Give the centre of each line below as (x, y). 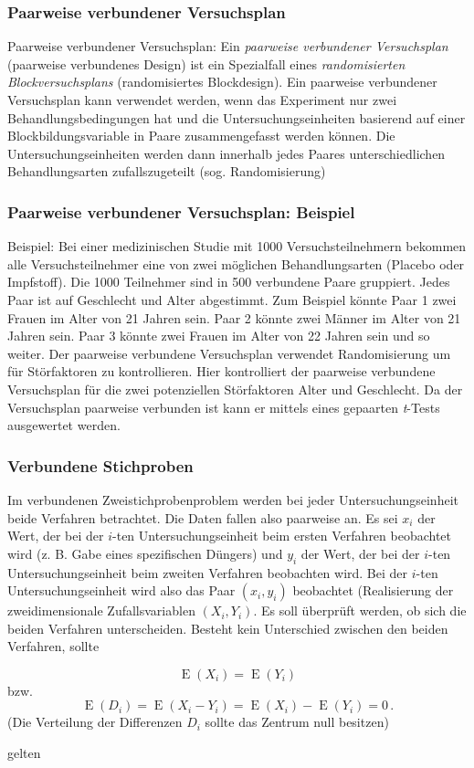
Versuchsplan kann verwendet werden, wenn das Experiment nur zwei (202, 100)
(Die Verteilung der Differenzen (95, 722)
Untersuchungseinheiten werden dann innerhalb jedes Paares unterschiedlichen (226, 153)
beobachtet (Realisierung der (373, 590)
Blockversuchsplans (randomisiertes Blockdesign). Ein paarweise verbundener (222, 82)
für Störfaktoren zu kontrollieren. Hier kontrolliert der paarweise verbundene (221, 371)
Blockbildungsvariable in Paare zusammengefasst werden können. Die (201, 136)
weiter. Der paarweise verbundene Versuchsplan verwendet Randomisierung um (229, 353)
